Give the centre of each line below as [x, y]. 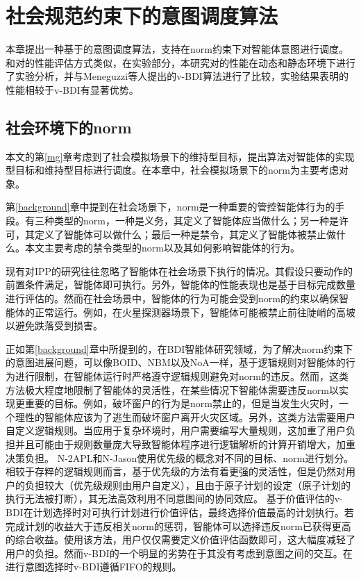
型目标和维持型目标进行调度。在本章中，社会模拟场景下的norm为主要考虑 [172, 170]
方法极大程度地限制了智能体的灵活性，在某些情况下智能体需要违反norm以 [172, 389]
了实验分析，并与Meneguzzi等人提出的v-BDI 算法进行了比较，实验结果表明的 [177, 76]
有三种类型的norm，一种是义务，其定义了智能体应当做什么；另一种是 [182, 221]
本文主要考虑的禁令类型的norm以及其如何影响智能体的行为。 [162, 248]
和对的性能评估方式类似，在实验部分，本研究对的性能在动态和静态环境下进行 [180, 62]
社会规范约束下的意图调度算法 [142, 16]
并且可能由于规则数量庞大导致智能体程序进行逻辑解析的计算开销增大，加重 [185, 444]
